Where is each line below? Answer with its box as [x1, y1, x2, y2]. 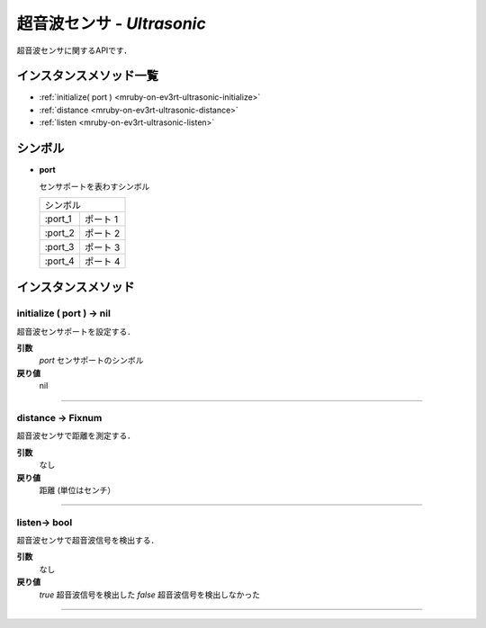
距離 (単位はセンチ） [39, 484, 116, 495]
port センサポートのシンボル [39, 355, 144, 366]
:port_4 [44, 255, 75, 267]
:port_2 [44, 226, 76, 238]
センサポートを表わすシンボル [39, 181, 150, 192]
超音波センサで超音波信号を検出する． [16, 535, 159, 546]
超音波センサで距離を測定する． [16, 430, 135, 441]
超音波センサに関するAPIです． [16, 45, 132, 56]
